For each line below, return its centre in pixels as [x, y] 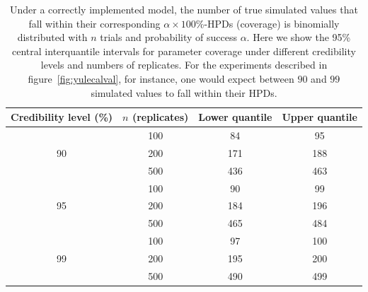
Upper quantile [320, 117]
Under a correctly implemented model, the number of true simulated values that [184, 9]
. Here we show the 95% [299, 37]
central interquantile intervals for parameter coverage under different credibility [184, 51]
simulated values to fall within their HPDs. [184, 92]
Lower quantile [235, 117]
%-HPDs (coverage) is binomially [268, 23]
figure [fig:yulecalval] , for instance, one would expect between [161, 78]
